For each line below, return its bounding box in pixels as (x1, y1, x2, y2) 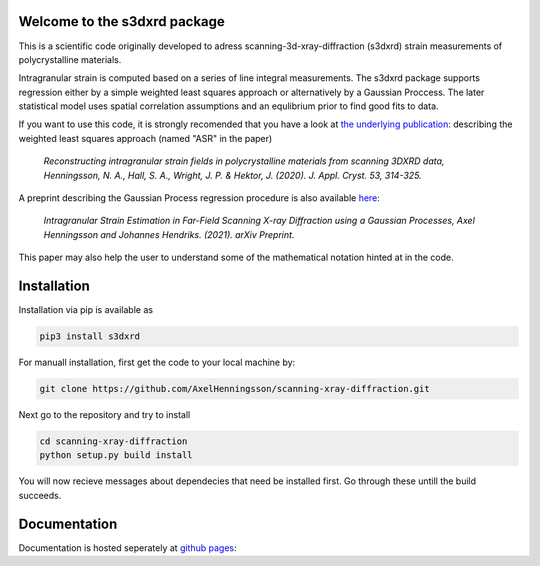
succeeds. (18, 489, 62, 501)
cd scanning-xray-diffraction (39, 436, 188, 447)
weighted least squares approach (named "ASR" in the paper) (18, 132, 273, 144)
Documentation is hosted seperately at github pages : (18, 541, 237, 554)
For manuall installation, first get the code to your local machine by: (18, 356, 296, 369)
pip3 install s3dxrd (39, 331, 140, 342)
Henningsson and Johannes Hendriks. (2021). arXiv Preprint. (43, 228, 295, 240)
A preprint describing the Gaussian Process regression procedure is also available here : (18, 192, 380, 204)
